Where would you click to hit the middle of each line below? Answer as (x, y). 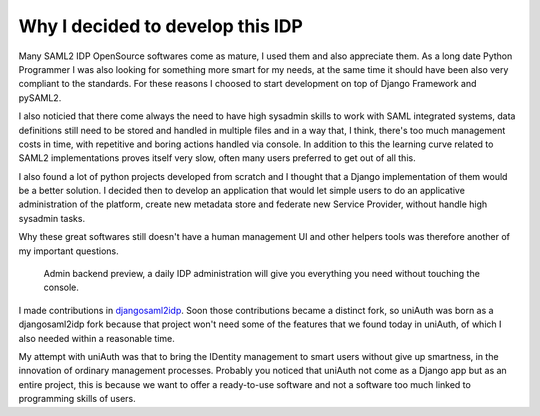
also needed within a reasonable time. (96, 338)
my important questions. (68, 251)
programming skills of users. (77, 399)
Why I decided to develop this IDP (161, 26)
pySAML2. (40, 97)
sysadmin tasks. (51, 218)
